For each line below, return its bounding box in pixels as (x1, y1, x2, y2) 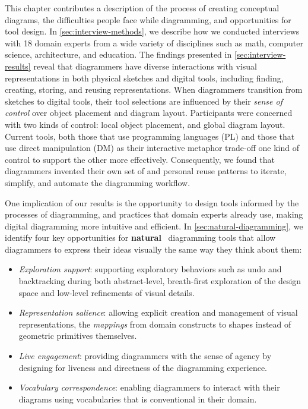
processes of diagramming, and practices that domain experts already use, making (5, 208, 303, 221)
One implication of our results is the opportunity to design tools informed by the (5, 196, 299, 209)
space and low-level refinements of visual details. (18, 286, 195, 298)
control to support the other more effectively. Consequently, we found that (5, 153, 275, 165)
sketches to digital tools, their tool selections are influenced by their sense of (5, 95, 282, 107)
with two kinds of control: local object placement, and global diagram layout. (5, 118, 285, 130)
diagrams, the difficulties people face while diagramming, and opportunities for (5, 13, 291, 26)
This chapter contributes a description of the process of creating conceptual (5, 2, 280, 14)
